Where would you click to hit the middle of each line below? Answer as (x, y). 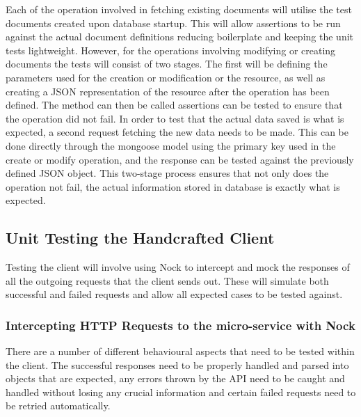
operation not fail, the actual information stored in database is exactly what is (173, 186)
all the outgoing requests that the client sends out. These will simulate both (167, 280)
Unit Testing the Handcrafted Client (140, 238)
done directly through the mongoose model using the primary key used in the (171, 145)
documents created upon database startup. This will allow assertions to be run (173, 23)
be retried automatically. (58, 406)
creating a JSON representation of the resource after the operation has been (168, 91)
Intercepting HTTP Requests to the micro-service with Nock (180, 325)
